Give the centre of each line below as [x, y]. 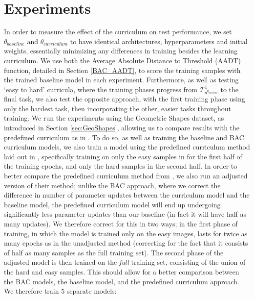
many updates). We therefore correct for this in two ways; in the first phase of [121, 224]
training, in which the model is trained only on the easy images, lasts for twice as [126, 233]
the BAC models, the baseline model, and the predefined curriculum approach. [122, 281]
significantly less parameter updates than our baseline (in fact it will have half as [125, 214]
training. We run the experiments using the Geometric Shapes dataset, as [114, 118]
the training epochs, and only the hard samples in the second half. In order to [121, 166]
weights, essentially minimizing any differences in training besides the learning [121, 51]
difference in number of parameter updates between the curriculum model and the [127, 195]
